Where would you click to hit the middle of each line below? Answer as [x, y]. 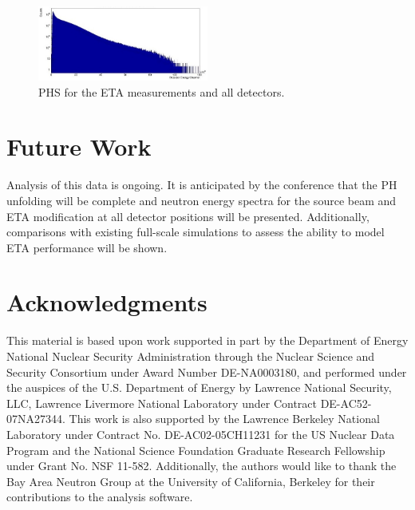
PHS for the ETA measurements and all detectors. [162, 91]
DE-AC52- [346, 403]
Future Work [79, 146]
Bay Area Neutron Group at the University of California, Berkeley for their [191, 481]
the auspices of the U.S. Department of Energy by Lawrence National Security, [199, 387]
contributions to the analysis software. [100, 497]
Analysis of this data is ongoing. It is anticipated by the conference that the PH [202, 185]
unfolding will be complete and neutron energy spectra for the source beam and [202, 200]
